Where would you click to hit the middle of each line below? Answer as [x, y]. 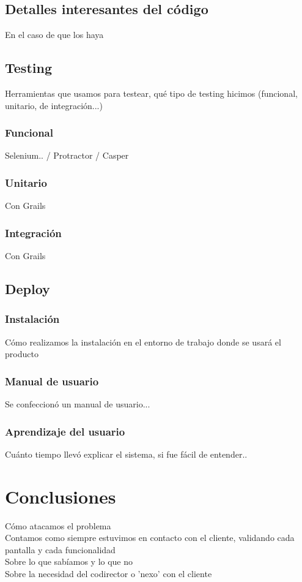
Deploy [28, 289]
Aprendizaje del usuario [65, 431]
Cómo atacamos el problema [58, 525]
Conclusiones [61, 496]
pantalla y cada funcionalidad [60, 549]
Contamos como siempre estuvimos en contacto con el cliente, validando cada [150, 538]
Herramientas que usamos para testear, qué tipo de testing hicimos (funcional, [151, 93]
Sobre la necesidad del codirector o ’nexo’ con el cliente [109, 573]
